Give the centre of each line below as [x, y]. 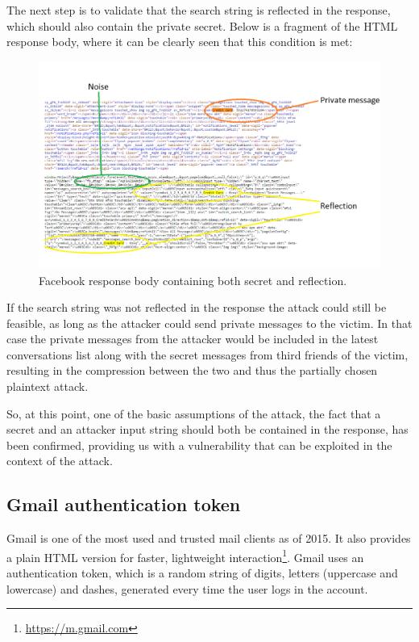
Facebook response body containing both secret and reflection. [193, 280]
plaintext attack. [48, 386]
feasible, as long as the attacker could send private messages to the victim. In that [209, 323]
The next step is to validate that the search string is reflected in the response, [199, 10]
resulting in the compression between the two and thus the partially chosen [192, 370]
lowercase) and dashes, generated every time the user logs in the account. [187, 588]
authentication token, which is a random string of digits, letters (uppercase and [202, 573]
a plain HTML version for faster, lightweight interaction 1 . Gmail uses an [185, 556]
